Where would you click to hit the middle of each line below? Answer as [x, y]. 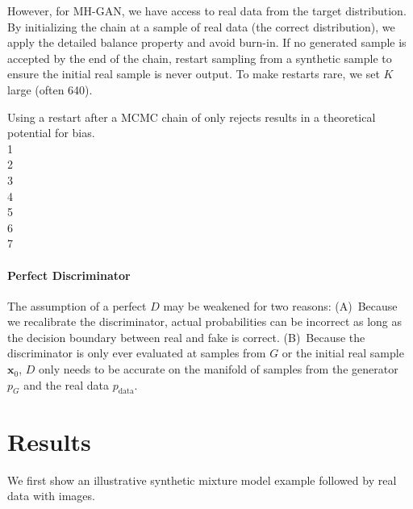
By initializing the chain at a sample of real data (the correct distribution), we [201, 26]
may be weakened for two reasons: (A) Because [280, 305]
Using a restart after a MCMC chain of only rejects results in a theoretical [192, 117]
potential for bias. [51, 133]
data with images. [51, 496]
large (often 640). [50, 89]
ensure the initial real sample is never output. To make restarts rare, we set [194, 74]
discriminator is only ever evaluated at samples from [137, 353]
